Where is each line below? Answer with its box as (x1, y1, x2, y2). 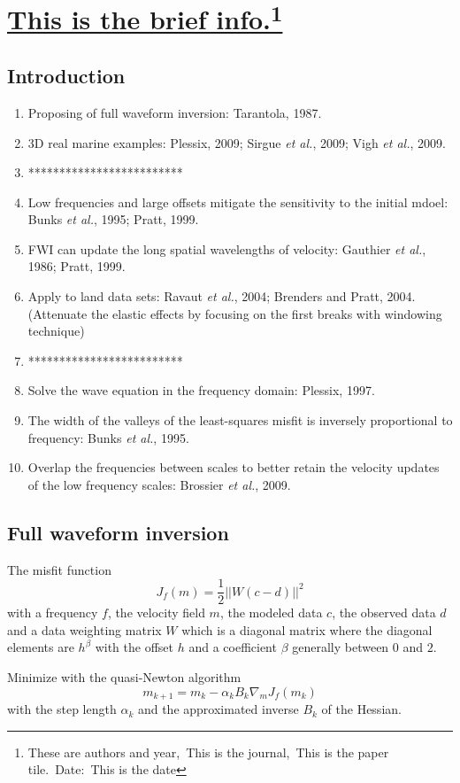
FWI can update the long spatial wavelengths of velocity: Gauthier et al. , (27, 239, 426, 258)
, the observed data (332, 603, 436, 622)
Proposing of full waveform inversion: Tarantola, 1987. (27, 103, 322, 121)
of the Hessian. (321, 700, 402, 718)
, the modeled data (219, 603, 323, 622)
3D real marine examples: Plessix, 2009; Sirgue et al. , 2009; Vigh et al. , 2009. (27, 133, 446, 151)
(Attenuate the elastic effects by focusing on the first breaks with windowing (27, 304, 442, 322)
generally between (292, 638, 389, 656)
